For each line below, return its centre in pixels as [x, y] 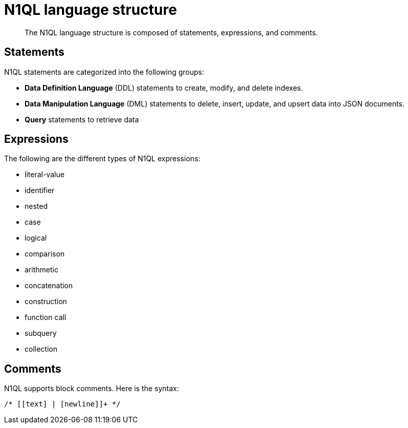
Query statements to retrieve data [82, 119]
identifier [40, 190]
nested [36, 206]
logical [36, 238]
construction [46, 302]
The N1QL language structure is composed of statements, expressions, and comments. [171, 32]
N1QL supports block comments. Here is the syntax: [92, 389]
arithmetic [41, 270]
